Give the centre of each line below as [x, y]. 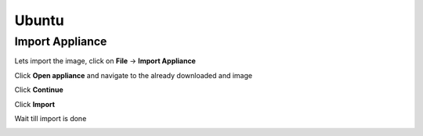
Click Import [34, 104]
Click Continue [39, 90]
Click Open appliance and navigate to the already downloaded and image [134, 75]
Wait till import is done [51, 118]
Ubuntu [39, 20]
